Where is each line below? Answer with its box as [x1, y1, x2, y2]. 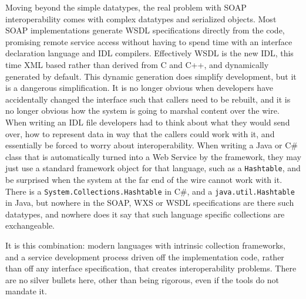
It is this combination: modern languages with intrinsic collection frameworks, [5, 239, 285, 251]
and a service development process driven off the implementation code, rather [5, 250, 284, 263]
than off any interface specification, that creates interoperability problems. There [5, 262, 297, 274]
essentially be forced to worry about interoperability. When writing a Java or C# [5, 139, 298, 151]
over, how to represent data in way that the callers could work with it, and [5, 127, 275, 140]
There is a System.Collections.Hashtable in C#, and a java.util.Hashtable [5, 185, 295, 197]
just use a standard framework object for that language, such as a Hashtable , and [5, 162, 301, 174]
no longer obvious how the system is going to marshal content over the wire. [5, 104, 280, 117]
